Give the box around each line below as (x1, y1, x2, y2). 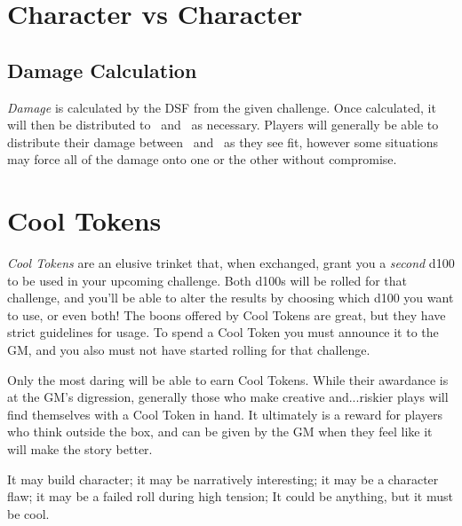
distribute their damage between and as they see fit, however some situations (7, 132, 439, 151)
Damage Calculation (7, 56, 197, 83)
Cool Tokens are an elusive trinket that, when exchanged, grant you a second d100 (7, 254, 455, 272)
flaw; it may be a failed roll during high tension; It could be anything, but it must (7, 487, 453, 506)
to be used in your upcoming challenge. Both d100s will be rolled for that (7, 271, 408, 289)
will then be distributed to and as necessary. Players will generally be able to (7, 115, 439, 134)
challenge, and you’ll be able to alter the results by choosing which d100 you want (7, 288, 454, 307)
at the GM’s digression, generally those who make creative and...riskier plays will (7, 388, 449, 406)
